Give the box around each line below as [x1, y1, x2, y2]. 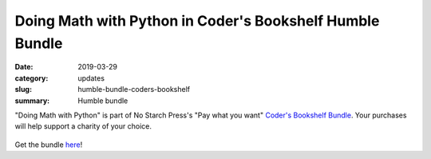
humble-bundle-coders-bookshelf [77, 85, 191, 94]
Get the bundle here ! [14, 140, 83, 149]
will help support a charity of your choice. [14, 121, 152, 131]
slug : [14, 85, 32, 94]
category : [14, 73, 49, 83]
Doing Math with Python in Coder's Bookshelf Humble [14, 12, 380, 30]
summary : [14, 96, 50, 105]
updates [77, 73, 105, 83]
